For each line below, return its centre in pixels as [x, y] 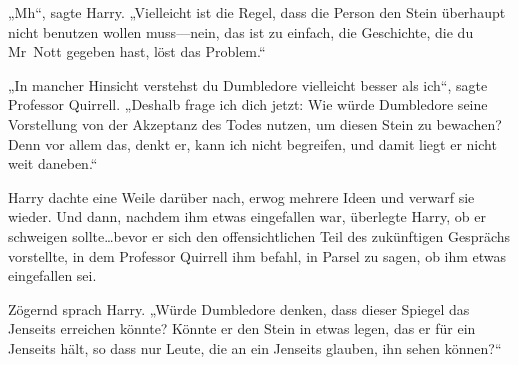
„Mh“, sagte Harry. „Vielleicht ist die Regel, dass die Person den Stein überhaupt [257, 12]
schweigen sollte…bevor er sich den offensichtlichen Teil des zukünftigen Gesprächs [259, 235]
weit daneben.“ [53, 163]
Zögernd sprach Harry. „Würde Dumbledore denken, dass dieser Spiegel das [239, 308]
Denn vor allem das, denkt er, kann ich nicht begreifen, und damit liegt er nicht [252, 143]
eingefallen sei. [52, 275]
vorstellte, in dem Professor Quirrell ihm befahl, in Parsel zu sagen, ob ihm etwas [257, 255]
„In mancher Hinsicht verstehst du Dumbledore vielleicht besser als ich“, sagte [248, 84]
